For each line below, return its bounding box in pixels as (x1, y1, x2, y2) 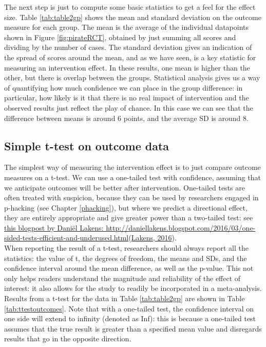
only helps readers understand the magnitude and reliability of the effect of (4, 272, 241, 283)
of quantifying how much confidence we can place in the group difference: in (4, 82, 243, 93)
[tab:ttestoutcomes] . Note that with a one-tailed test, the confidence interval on (4, 303, 254, 314)
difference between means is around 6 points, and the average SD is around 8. (4, 112, 249, 123)
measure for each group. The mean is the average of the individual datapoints (4, 22, 249, 32)
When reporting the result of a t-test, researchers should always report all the (4, 242, 249, 253)
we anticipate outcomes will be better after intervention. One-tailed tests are (4, 182, 245, 193)
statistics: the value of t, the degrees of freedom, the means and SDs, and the (4, 252, 247, 263)
